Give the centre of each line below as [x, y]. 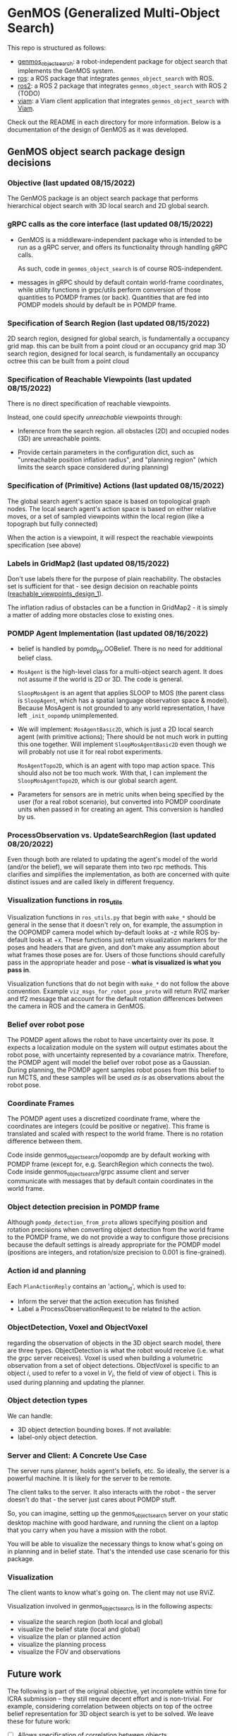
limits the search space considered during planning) [93, 467]
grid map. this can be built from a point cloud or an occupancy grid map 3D [117, 346]
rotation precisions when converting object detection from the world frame [116, 1230]
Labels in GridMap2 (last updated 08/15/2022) [88, 563]
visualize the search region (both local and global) [90, 1622]
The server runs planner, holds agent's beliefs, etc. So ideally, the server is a [119, 1471]
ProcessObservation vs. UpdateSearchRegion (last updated [112, 835]
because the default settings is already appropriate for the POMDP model [114, 1245]
